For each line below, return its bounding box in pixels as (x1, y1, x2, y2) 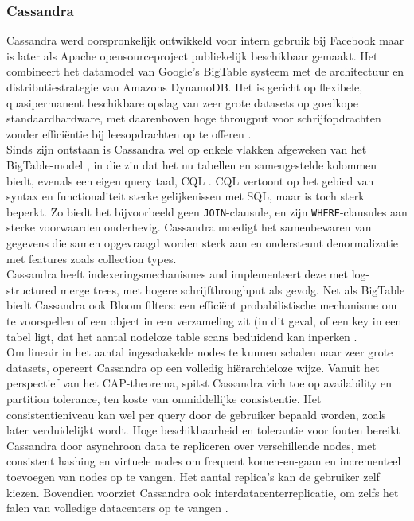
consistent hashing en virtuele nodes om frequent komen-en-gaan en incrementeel (6, 453, 401, 469)
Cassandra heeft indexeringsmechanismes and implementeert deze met (6, 266, 349, 282)
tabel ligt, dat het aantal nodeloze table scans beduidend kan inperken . (6, 328, 357, 344)
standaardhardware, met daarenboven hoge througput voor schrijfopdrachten (6, 110, 381, 126)
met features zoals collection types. (6, 250, 177, 266)
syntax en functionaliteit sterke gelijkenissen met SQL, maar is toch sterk (6, 188, 365, 204)
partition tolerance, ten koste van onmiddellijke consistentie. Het (6, 390, 322, 406)
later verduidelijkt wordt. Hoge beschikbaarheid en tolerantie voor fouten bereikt (6, 422, 401, 438)
